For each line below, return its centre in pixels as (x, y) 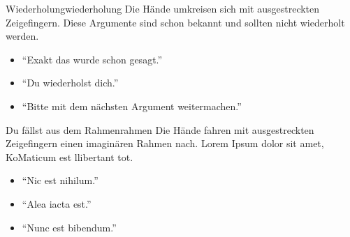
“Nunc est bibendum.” (69, 227)
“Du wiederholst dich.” (70, 83)
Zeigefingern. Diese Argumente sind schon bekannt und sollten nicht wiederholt (175, 22)
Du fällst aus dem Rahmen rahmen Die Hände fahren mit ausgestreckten (160, 129)
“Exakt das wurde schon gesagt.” (92, 59)
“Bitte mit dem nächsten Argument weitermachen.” (132, 106)
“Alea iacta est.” (57, 203)
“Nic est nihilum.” (60, 180)
